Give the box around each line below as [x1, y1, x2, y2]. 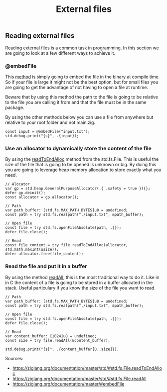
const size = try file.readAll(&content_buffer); [5, 338, 111, 343]
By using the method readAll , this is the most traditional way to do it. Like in [5, 274, 160, 280]
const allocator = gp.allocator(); [5, 195, 79, 200]
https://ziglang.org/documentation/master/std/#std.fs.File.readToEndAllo [12, 365, 162, 371]
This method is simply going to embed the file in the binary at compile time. [5, 74, 160, 80]
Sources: [5, 355, 24, 361]
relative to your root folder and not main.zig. [5, 119, 96, 125]
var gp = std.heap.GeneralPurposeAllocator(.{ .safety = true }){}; [5, 186, 151, 191]
